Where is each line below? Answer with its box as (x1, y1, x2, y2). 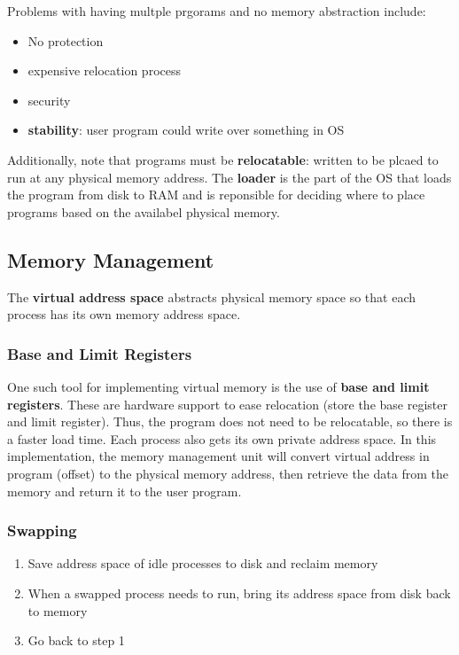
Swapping (7, 519, 77, 542)
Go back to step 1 (27, 631, 125, 650)
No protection (27, 31, 104, 50)
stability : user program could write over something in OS (27, 121, 345, 139)
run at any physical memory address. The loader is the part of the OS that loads (7, 168, 452, 186)
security (27, 90, 71, 109)
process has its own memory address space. (7, 305, 241, 324)
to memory (27, 601, 88, 620)
